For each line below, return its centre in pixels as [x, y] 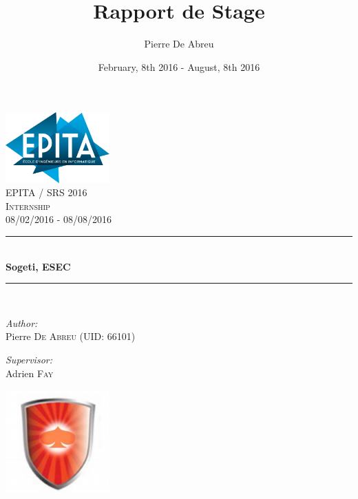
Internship [28, 205]
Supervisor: [29, 359]
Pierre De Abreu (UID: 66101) [71, 336]
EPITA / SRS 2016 [46, 192]
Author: [22, 322]
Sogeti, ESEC [38, 266]
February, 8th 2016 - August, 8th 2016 [179, 66]
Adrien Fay [30, 373]
